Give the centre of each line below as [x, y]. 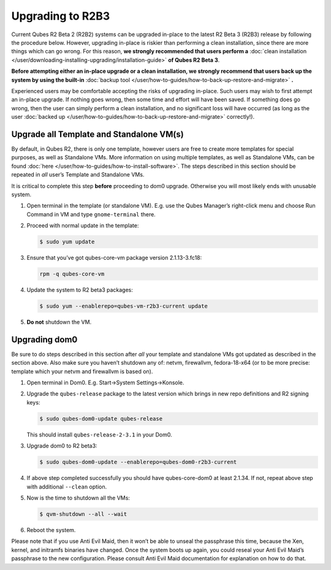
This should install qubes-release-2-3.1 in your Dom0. [100, 435]
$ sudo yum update [67, 242]
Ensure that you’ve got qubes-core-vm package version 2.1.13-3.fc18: [114, 258]
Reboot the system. [51, 530]
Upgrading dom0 [44, 339]
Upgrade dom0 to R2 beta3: [62, 446]
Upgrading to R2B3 [61, 16]
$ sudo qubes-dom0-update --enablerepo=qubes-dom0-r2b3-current [138, 462]
